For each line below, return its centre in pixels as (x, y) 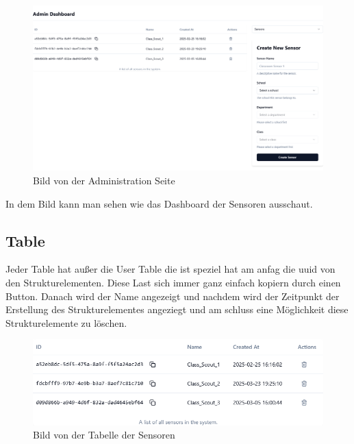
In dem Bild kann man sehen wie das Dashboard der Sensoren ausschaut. (159, 203)
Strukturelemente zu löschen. (66, 322)
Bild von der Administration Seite (104, 180)
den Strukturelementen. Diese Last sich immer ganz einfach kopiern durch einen (173, 282)
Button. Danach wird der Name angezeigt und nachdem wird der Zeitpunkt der (173, 296)
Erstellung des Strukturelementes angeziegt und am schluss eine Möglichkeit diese (177, 309)
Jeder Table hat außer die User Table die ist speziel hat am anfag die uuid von (170, 269)
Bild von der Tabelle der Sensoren (104, 435)
